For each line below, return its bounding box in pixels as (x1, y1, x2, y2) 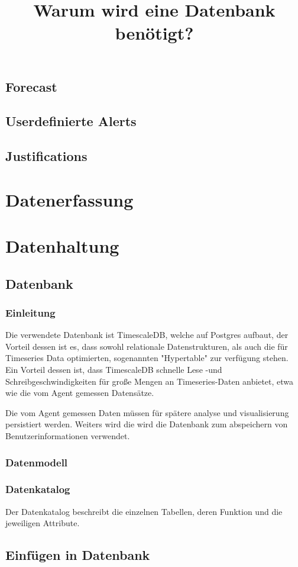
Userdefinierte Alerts (5, 112, 137, 130)
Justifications (5, 147, 88, 165)
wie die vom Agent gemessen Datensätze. (5, 386, 154, 399)
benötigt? (115, 21, 194, 45)
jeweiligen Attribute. (5, 517, 80, 529)
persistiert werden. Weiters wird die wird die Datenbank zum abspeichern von (5, 418, 288, 430)
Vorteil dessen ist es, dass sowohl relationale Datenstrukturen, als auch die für (5, 340, 288, 352)
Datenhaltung (5, 234, 119, 258)
